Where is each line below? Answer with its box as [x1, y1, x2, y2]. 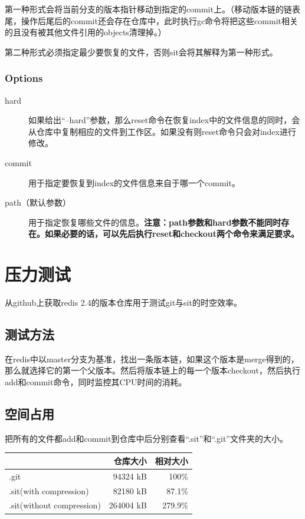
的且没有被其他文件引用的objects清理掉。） [5, 26, 166, 38]
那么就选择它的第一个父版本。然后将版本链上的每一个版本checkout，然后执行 [5, 364, 300, 376]
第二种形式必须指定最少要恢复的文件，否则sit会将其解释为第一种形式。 [5, 45, 278, 58]
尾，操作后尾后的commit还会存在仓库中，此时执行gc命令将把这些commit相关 [5, 14, 298, 27]
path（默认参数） [5, 196, 71, 209]
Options [5, 71, 43, 85]
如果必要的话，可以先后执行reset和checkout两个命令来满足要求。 [44, 227, 300, 240]
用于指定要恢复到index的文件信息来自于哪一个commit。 [28, 176, 240, 189]
